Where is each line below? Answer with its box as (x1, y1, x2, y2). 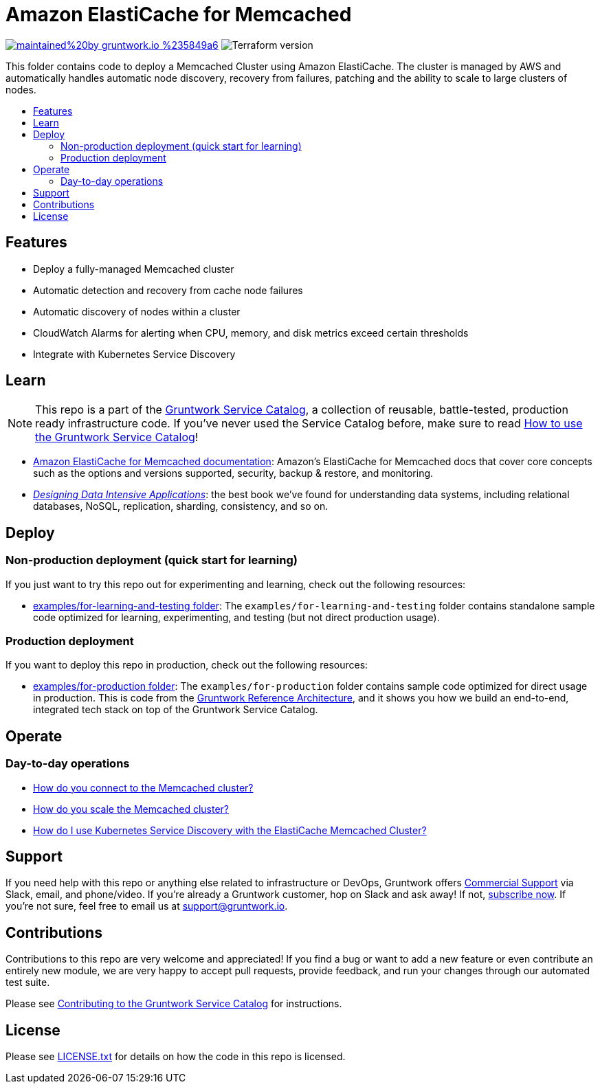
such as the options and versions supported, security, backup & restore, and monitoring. (33, 467, 434, 480)
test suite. (5, 976, 50, 989)
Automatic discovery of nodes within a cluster (33, 305, 241, 317)
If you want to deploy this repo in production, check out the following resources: (5, 659, 368, 671)
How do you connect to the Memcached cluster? (33, 781, 254, 794)
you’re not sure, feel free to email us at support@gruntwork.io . (5, 900, 288, 912)
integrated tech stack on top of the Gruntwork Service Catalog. (33, 704, 318, 716)
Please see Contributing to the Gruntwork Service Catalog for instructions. (5, 998, 342, 1010)
